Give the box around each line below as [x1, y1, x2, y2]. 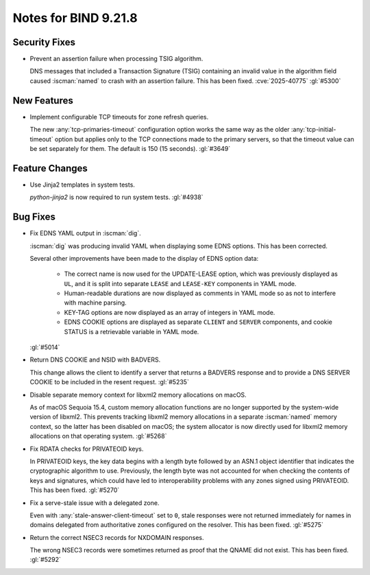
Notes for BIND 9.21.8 [12, 10, 138, 25]
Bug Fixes [12, 211, 56, 223]
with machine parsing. [64, 298, 127, 307]
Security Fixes [12, 36, 75, 48]
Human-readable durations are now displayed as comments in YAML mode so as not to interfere [64, 289, 336, 298]
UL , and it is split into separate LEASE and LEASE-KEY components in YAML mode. [64, 279, 297, 287]
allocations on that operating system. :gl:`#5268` [29, 432, 167, 441]
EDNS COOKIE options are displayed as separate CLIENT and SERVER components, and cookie [64, 318, 332, 326]
